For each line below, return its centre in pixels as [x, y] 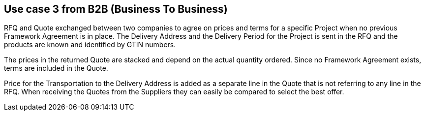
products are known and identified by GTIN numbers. [90, 45]
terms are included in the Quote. [56, 68]
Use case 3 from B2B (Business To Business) [116, 9]
